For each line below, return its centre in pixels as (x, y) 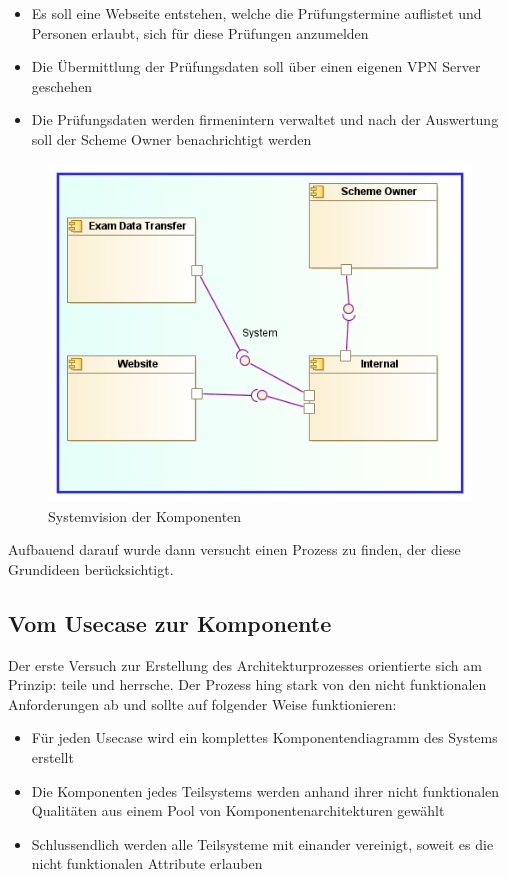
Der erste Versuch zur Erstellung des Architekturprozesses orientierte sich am (245, 664)
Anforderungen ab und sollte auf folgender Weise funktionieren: (202, 703)
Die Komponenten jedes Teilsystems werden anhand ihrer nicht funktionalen (265, 790)
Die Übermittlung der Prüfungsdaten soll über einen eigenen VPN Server (256, 66)
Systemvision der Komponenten (145, 515)
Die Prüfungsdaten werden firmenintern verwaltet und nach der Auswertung (265, 119)
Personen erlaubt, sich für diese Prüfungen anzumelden (200, 32)
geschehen (62, 85)
